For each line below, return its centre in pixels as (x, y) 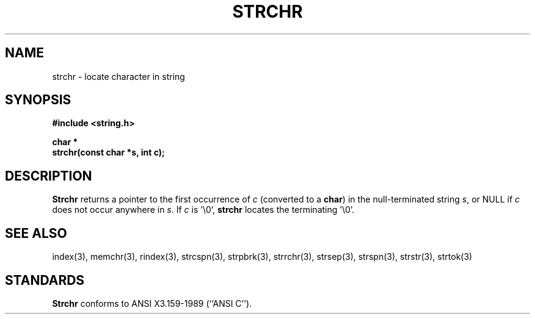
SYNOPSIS (38, 100)
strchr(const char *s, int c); (108, 152)
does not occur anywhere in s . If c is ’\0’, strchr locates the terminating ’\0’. (203, 210)
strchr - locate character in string (118, 76)
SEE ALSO (36, 233)
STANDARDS (45, 280)
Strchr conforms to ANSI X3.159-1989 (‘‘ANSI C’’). (152, 303)
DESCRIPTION (49, 176)
